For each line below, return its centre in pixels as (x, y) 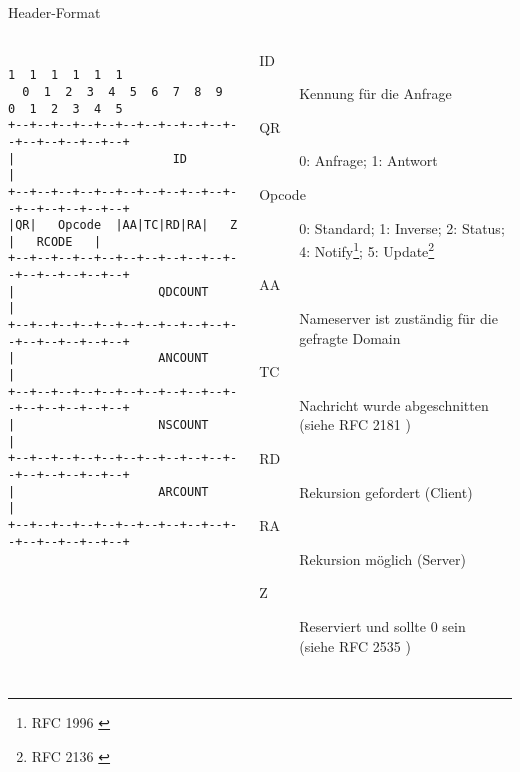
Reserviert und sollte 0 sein (382, 625)
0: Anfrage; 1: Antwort (368, 160)
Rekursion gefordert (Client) (386, 491)
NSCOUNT (183, 425)
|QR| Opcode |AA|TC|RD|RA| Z (123, 225)
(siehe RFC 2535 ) (355, 645)
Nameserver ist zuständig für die (398, 318)
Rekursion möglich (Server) (383, 558)
